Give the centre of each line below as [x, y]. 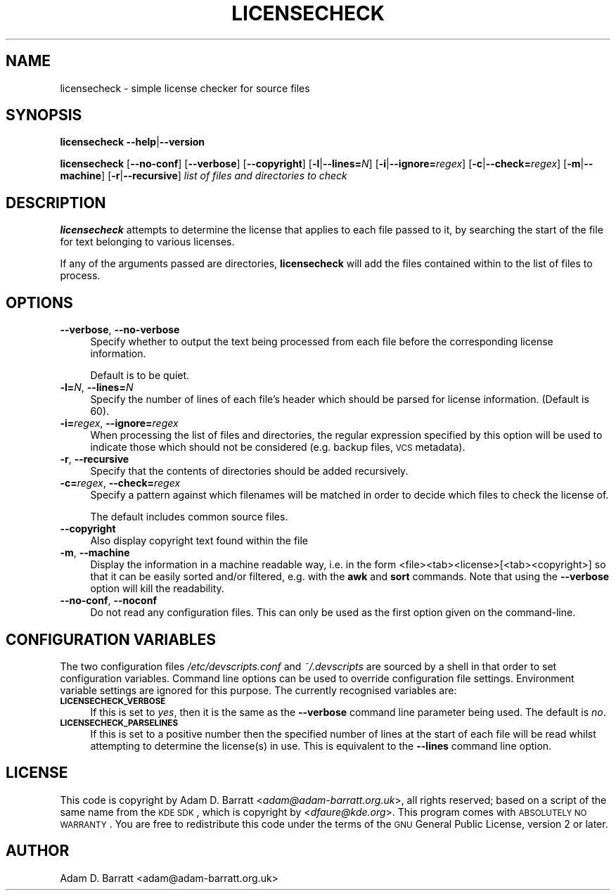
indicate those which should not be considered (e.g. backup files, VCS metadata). [278, 447]
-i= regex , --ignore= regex [119, 423]
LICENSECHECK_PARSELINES [119, 723]
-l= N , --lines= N [97, 388]
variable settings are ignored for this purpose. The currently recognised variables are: [258, 690]
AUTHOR [38, 851]
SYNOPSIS [44, 115]
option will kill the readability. [157, 589]
